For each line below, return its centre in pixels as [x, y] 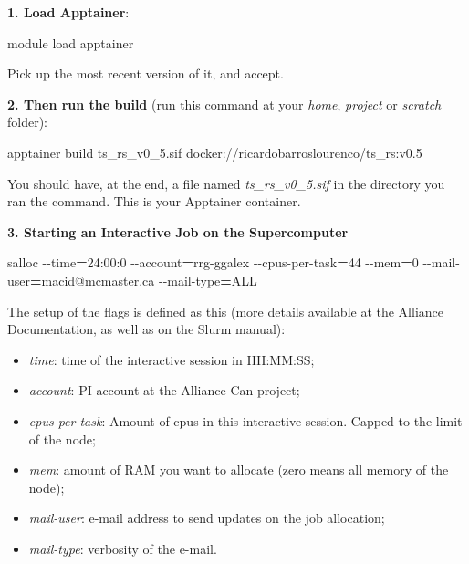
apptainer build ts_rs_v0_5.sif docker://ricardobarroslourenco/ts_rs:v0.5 [215, 152]
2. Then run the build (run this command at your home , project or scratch [224, 104]
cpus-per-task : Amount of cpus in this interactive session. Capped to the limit [245, 420]
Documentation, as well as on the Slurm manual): [146, 329]
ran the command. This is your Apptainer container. [154, 201]
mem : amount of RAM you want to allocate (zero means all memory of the [239, 470]
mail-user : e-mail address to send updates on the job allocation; [207, 518]
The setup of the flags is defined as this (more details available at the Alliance [226, 311]
